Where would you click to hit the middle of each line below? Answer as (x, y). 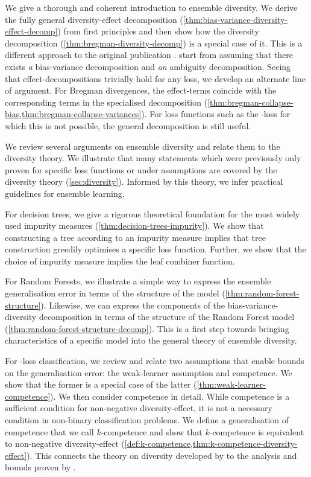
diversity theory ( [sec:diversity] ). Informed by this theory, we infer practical (144, 181)
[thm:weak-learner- (231, 384)
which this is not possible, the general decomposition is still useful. (128, 125)
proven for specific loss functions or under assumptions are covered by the (141, 169)
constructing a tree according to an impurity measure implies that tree (135, 237)
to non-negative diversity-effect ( (65, 443)
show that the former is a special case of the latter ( (101, 384)
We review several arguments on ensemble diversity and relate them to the (143, 146)
